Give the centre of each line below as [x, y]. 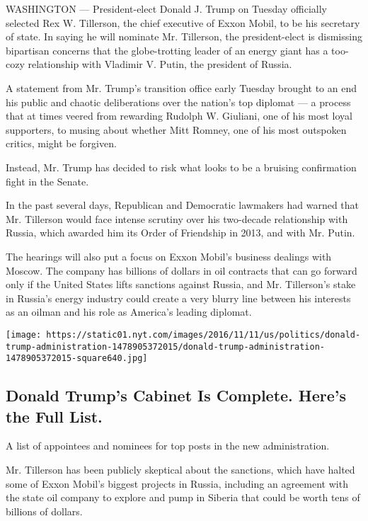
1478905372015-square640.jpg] [77, 359]
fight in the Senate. [47, 181]
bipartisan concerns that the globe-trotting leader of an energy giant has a [167, 50]
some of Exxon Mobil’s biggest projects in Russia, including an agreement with [177, 483]
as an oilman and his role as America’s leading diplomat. [129, 312]
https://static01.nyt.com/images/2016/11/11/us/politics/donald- [203, 334]
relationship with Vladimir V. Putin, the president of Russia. [160, 64]
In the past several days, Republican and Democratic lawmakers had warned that [182, 205]
